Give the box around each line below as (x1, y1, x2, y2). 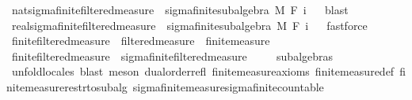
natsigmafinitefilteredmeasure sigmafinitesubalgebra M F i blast (11, 2, 349, 17)
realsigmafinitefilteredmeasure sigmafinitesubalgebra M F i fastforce (11, 17, 368, 33)
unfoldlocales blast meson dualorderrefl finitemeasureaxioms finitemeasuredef (11, 63, 395, 80)
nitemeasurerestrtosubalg (6, 78, 128, 94)
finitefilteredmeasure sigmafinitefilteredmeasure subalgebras (11, 47, 334, 64)
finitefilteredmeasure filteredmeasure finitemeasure (11, 32, 270, 49)
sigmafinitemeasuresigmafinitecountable (132, 78, 324, 94)
